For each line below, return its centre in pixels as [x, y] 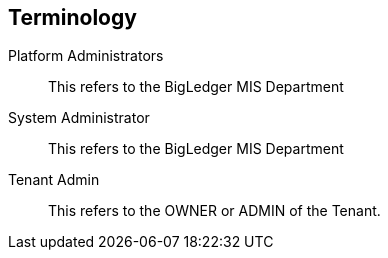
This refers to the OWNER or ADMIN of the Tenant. [214, 211]
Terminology [72, 17]
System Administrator [79, 118]
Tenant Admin [54, 180]
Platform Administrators [86, 56]
